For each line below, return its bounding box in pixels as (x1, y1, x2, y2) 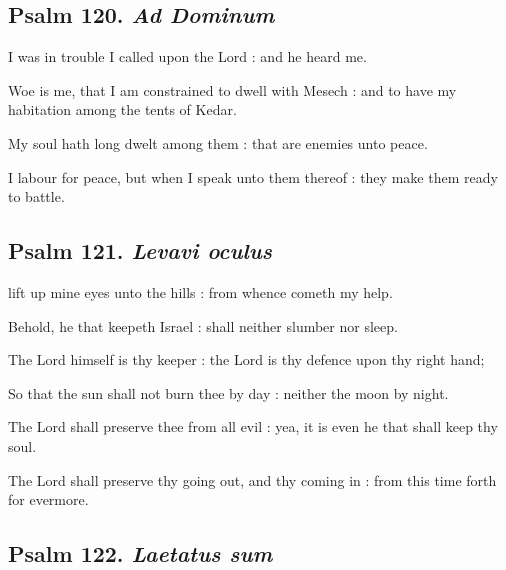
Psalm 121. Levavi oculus (8, 235, 273, 266)
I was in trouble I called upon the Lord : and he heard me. (8, 46, 367, 67)
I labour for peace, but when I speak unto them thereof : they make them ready (8, 166, 498, 187)
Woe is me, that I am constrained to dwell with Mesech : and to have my (8, 79, 457, 100)
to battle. (8, 186, 65, 207)
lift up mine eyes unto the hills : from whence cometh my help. (8, 281, 393, 302)
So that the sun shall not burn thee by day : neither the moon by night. (8, 382, 449, 403)
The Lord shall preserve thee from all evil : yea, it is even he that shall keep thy (8, 416, 498, 437)
